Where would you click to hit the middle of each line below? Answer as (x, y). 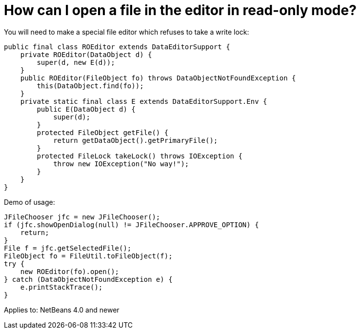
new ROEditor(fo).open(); (70, 271)
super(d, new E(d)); (76, 62)
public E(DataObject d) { (86, 109)
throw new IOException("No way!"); (121, 164)
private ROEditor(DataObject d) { (86, 54)
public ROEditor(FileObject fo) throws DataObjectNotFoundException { (158, 78)
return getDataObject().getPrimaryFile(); (136, 140)
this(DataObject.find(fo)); (90, 86)
